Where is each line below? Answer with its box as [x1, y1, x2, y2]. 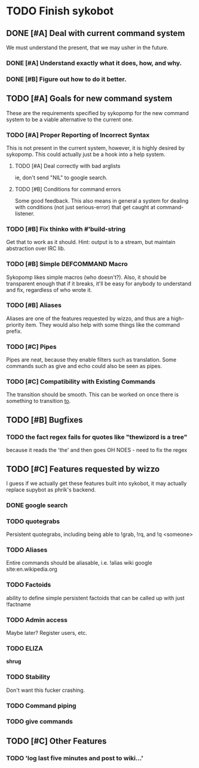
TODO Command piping [6, 701, 76, 710]
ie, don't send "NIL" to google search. [14, 174, 108, 181]
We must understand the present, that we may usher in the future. [6, 44, 169, 51]
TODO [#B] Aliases [6, 301, 62, 309]
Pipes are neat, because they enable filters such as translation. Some [6, 356, 177, 363]
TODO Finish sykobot [6, 4, 114, 18]
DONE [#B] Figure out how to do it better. [6, 75, 127, 83]
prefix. [6, 327, 23, 335]
